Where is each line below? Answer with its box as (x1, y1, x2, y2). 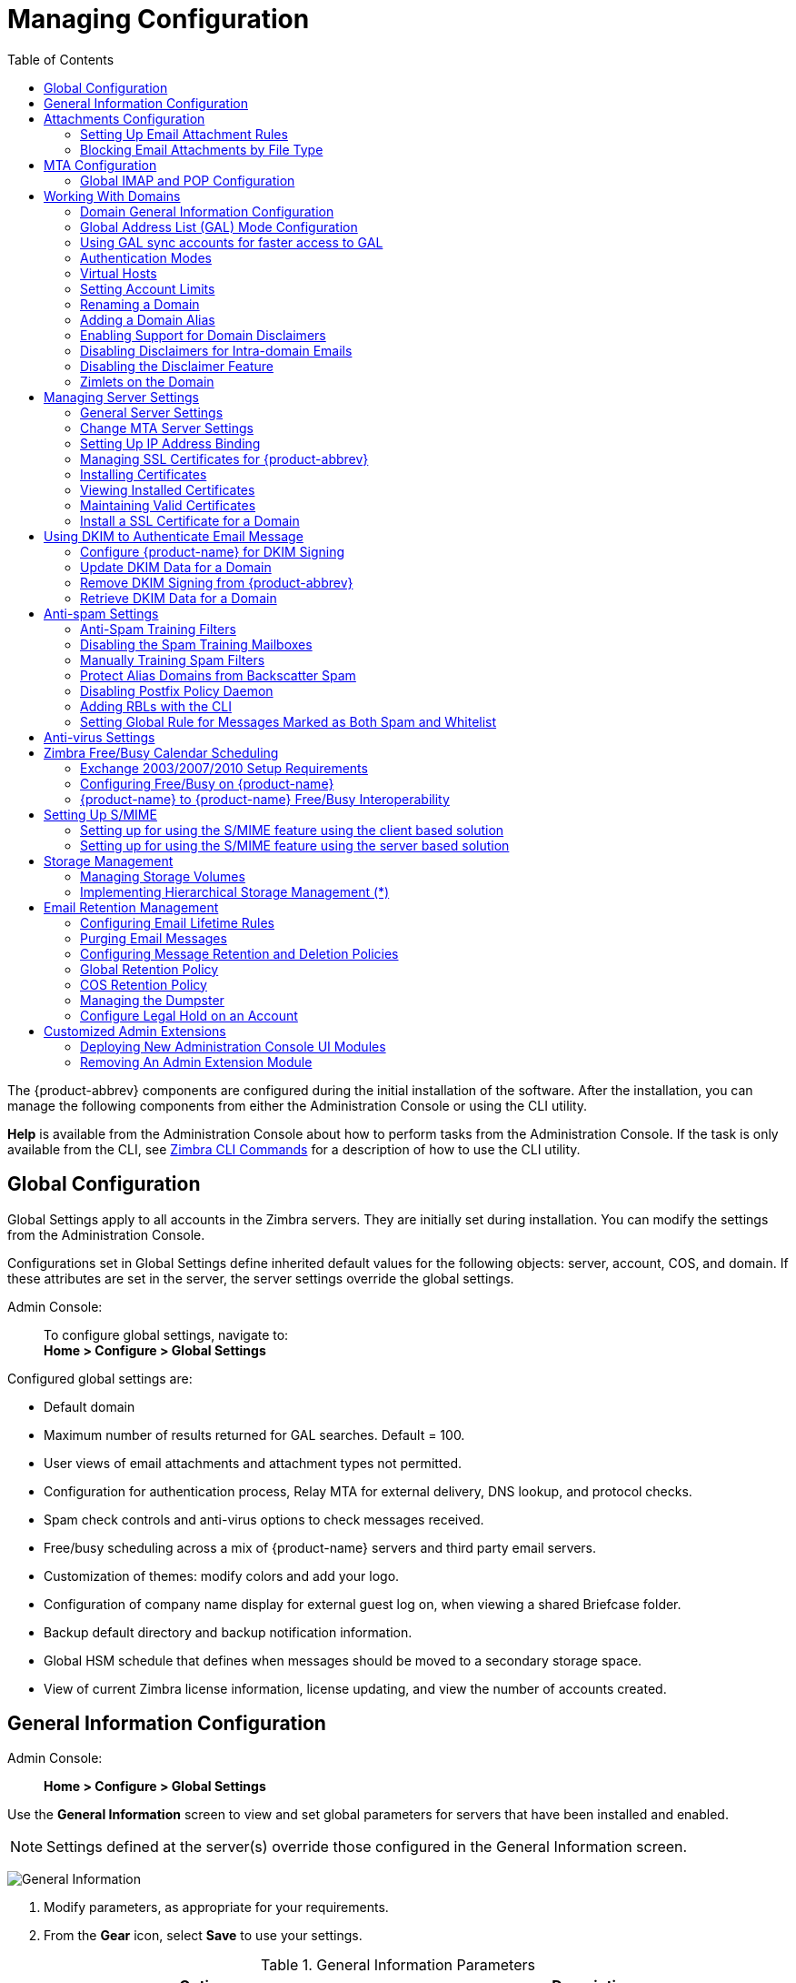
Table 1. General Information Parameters (261, 1956, 535, 1975)
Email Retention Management (44, 899, 219, 915)
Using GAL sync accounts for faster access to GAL (80, 234, 383, 250)
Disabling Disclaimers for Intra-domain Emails (80, 342, 353, 358)
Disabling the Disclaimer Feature (80, 357, 274, 374)
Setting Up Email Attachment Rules (80, 126, 288, 142)
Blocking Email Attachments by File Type (80, 141, 323, 157)
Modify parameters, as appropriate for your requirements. (44, 1899, 389, 1916)
